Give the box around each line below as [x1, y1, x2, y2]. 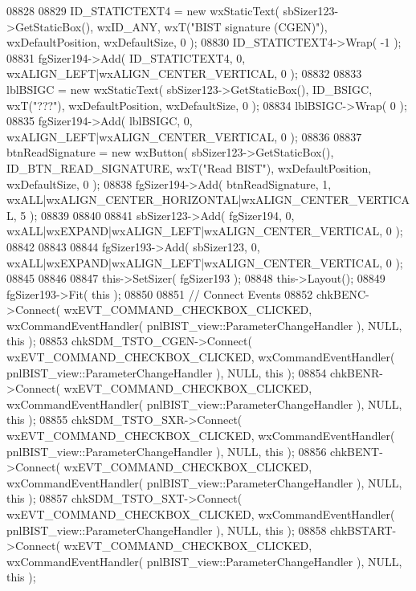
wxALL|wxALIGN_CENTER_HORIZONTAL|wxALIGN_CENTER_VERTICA [6, 191, 410, 208]
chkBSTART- [330, 521, 397, 538]
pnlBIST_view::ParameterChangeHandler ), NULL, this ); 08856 [6, 442, 327, 459]
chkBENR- [330, 364, 384, 381]
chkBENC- [316, 285, 369, 302]
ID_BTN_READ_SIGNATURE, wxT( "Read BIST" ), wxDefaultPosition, [6, 159, 372, 176]
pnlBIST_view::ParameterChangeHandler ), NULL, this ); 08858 [6, 521, 327, 538]
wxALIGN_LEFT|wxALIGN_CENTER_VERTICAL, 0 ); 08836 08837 [6, 128, 362, 145]
